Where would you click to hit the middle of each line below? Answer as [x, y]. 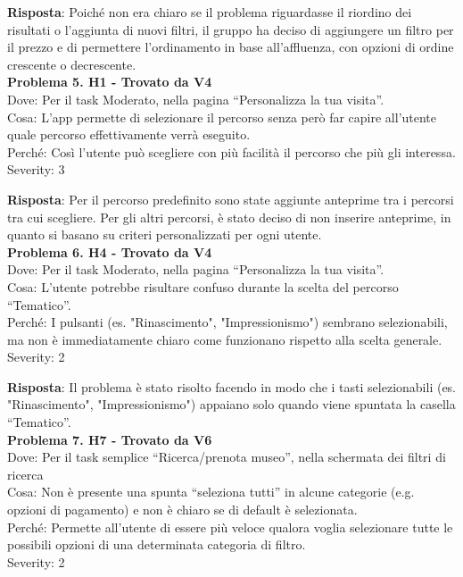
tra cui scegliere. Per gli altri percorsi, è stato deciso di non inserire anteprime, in [229, 217]
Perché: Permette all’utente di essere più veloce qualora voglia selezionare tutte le [230, 527]
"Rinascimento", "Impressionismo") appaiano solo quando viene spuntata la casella [231, 404]
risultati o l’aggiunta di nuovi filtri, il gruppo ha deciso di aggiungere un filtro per [231, 29]
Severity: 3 [36, 169]
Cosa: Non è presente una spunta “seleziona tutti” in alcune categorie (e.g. [211, 492]
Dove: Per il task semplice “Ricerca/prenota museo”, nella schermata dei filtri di [227, 457]
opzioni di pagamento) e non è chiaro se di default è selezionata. [182, 510]
